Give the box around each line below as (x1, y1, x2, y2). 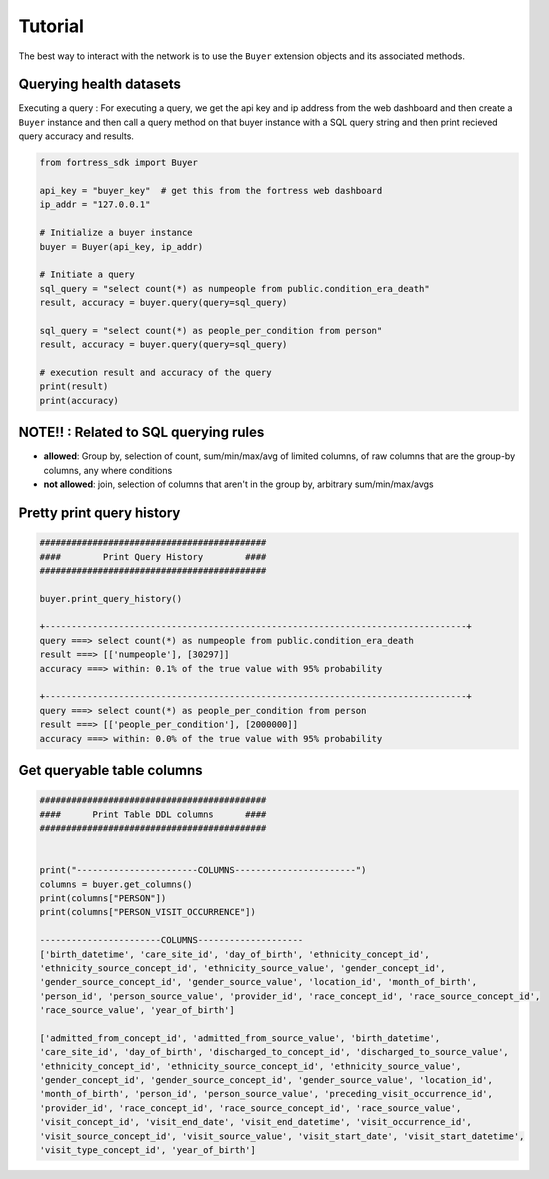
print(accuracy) (39, 395, 120, 406)
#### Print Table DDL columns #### (39, 808, 267, 820)
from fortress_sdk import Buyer (39, 157, 199, 169)
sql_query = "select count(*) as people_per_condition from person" (39, 325, 383, 336)
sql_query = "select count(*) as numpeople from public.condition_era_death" (39, 283, 430, 294)
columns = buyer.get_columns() (39, 878, 194, 890)
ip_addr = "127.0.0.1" (39, 199, 151, 210)
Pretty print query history (18, 504, 181, 521)
